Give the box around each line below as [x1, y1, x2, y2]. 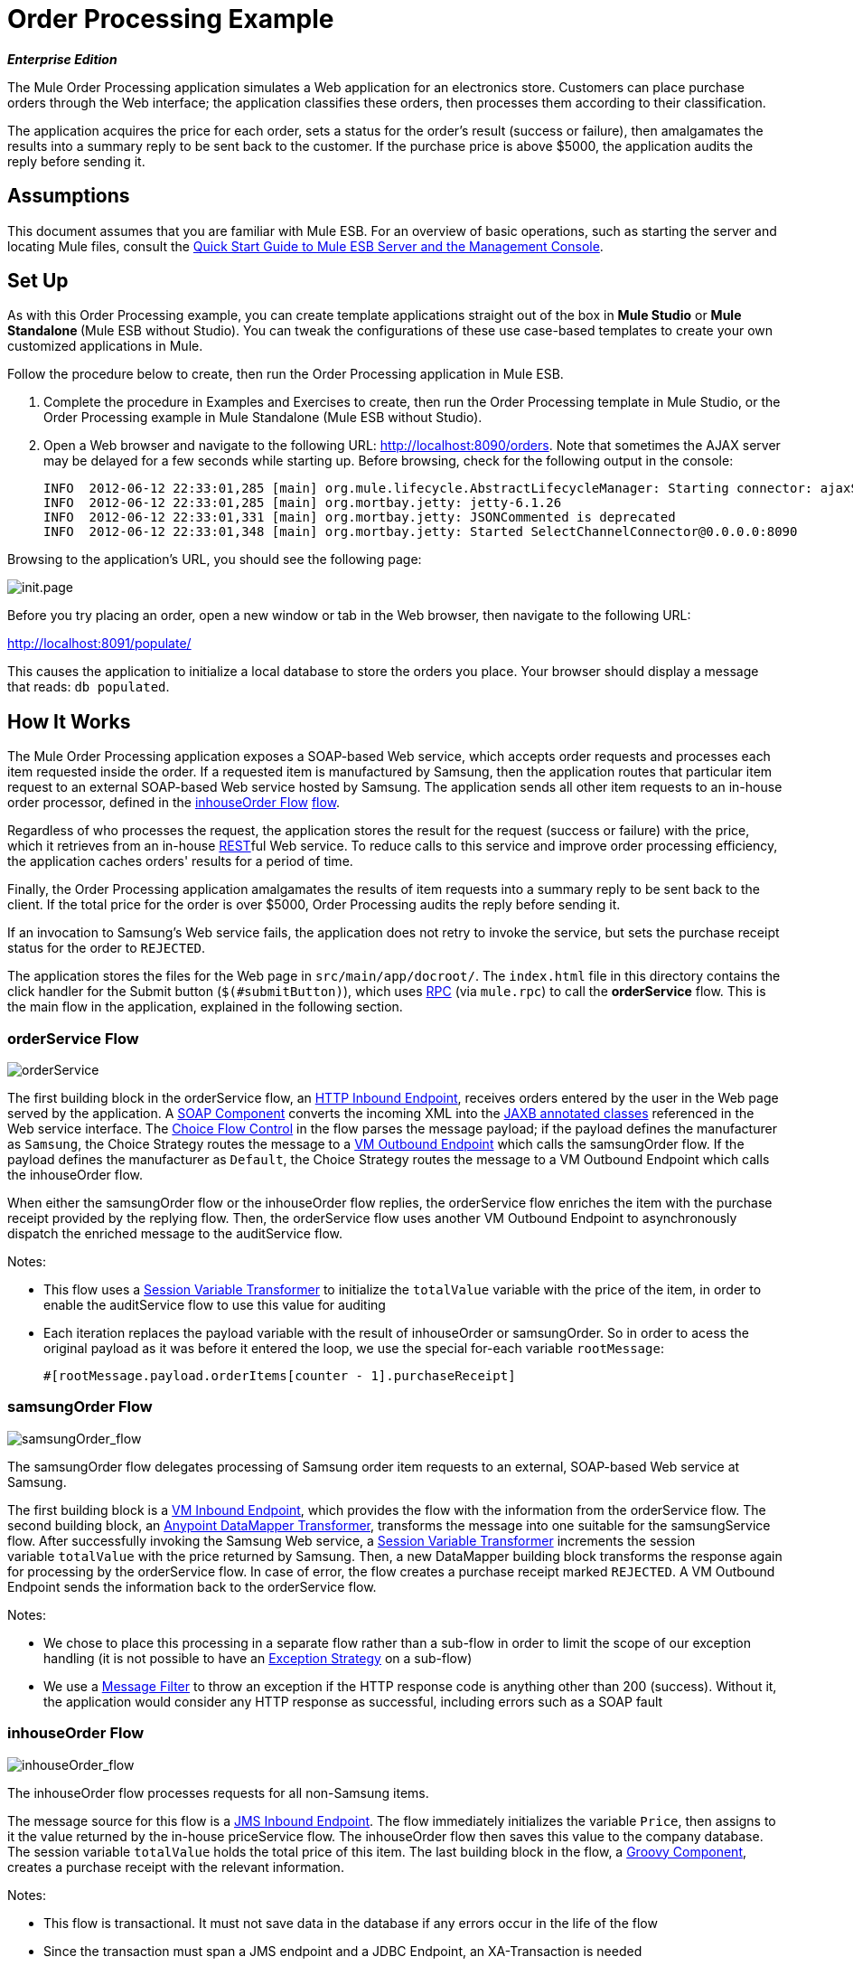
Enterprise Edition [7, 51, 117, 67]
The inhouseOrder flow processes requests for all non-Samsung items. [7, 1784, 429, 1801]
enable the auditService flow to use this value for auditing [43, 1297, 386, 1313]
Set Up [7, 269, 69, 293]
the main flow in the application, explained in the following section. [7, 999, 403, 1015]
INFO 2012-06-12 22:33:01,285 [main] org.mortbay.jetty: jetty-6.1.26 [43, 495, 562, 511]
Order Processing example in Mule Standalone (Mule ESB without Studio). [43, 409, 483, 426]
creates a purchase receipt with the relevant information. [7, 1858, 344, 1875]
